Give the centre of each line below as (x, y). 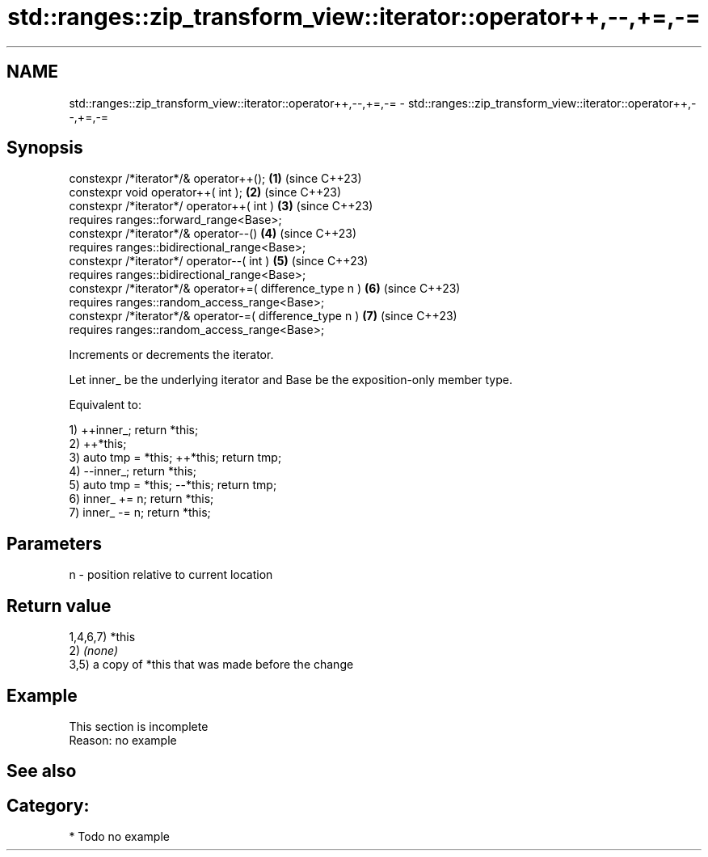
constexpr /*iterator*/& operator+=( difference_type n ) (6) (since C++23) (265, 289)
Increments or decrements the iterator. (171, 355)
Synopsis (45, 148)
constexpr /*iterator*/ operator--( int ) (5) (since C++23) (219, 261)
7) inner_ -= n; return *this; (140, 513)
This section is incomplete (139, 726)
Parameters (54, 543)
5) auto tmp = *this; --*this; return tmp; (173, 485)
